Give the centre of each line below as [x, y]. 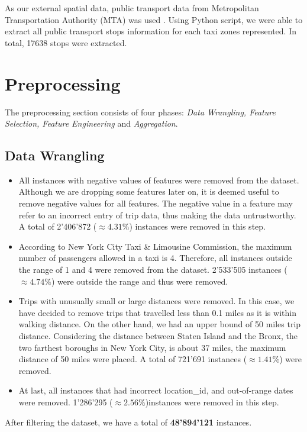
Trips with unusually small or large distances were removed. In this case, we [156, 301]
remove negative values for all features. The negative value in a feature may [156, 203]
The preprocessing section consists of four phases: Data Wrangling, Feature [140, 112]
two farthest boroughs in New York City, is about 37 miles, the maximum [152, 347]
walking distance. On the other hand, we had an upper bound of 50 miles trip [160, 324]
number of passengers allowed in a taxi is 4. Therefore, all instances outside [155, 258]
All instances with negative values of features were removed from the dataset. [159, 180]
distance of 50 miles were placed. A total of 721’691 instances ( [133, 359]
